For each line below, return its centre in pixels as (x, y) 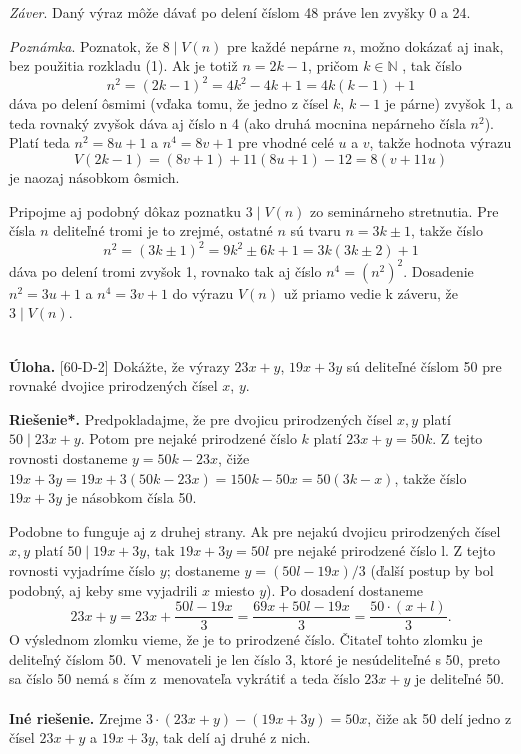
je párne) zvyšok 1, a (449, 103)
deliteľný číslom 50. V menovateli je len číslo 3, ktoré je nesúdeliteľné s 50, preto (255, 658)
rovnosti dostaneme (68, 458)
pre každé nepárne (283, 45)
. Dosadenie (438, 270)
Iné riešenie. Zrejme (75, 717)
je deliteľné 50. (460, 678)
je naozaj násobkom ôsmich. (94, 177)
